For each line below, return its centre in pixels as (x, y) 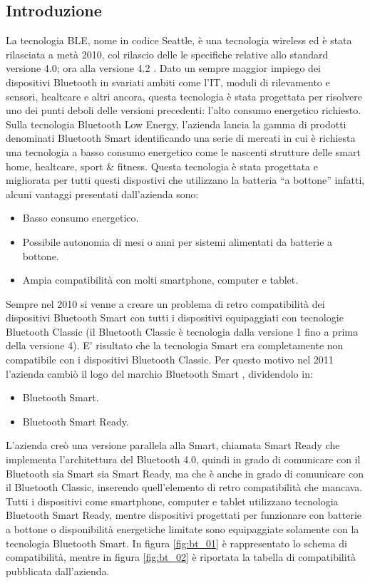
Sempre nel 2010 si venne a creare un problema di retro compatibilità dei (165, 303)
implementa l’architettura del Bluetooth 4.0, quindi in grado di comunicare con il (183, 459)
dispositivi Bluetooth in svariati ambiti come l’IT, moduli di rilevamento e (168, 82)
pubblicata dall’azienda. (58, 571)
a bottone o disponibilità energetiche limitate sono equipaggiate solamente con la (183, 529)
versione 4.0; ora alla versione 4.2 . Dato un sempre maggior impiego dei (163, 68)
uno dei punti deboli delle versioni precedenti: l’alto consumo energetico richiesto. (184, 110)
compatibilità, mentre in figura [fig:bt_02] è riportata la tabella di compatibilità (181, 557)
